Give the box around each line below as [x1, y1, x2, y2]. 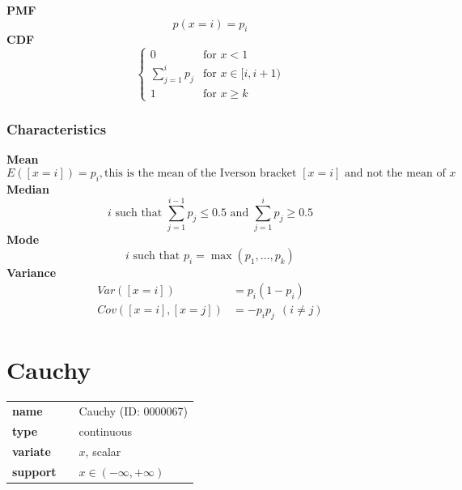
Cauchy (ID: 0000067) [78, 403, 188, 420]
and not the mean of [345, 167, 446, 179]
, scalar [85, 442, 121, 459]
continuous [78, 422, 133, 439]
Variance [6, 263, 57, 280]
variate [12, 442, 51, 459]
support [12, 462, 57, 479]
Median [6, 180, 49, 197]
